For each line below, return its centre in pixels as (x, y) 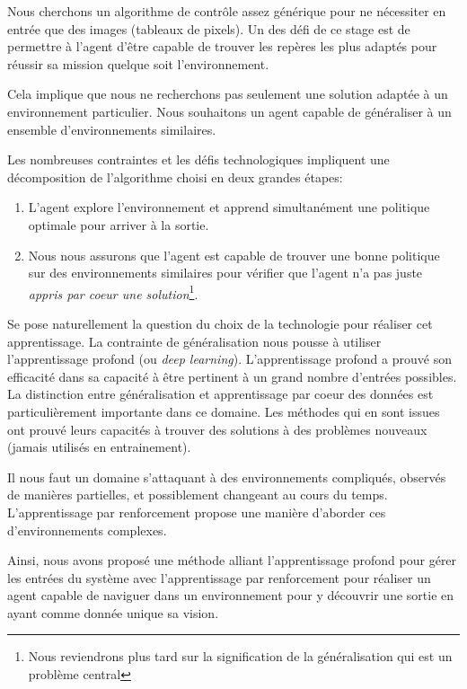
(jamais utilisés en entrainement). (99, 447)
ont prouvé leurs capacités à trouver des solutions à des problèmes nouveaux (217, 429)
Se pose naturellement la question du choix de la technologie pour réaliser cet (220, 323)
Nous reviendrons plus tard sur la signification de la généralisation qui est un (240, 656)
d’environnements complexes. (87, 530)
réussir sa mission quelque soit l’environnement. (138, 63)
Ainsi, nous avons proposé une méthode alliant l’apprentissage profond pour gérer (232, 560)
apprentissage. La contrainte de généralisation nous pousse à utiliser (194, 341)
